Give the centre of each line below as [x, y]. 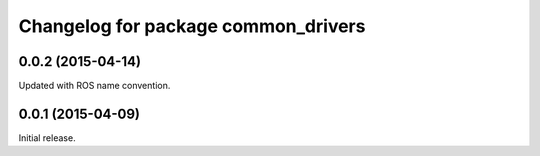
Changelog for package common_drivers [192, 26]
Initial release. [47, 137]
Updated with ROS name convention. [94, 86]
